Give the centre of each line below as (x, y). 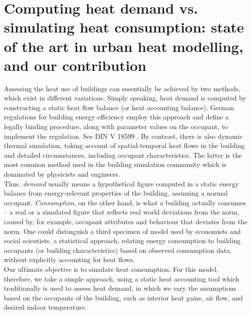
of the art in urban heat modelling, (124, 46)
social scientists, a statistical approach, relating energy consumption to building (122, 240)
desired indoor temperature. (45, 307)
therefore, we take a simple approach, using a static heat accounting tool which (122, 278)
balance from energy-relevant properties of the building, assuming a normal (116, 193)
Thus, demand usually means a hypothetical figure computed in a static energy (121, 183)
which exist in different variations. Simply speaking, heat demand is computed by (125, 98)
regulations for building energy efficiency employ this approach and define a (117, 117)
